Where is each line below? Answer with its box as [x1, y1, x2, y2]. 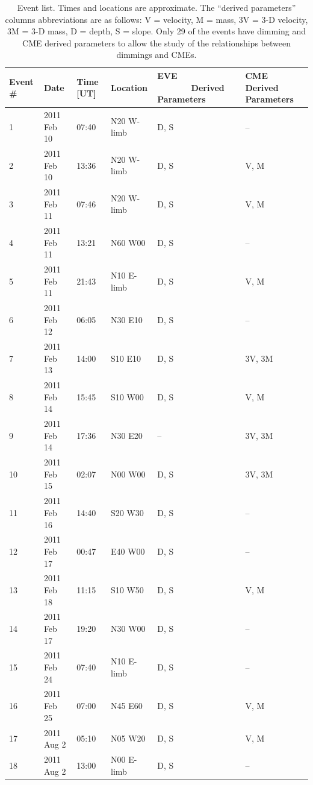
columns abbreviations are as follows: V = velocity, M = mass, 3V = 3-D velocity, [5, 13, 308, 25]
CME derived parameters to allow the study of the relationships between [22, 36, 291, 49]
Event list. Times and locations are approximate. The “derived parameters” [17, 1, 296, 13]
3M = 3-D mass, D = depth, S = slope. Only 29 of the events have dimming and [7, 25, 306, 37]
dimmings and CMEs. [116, 48, 197, 61]
